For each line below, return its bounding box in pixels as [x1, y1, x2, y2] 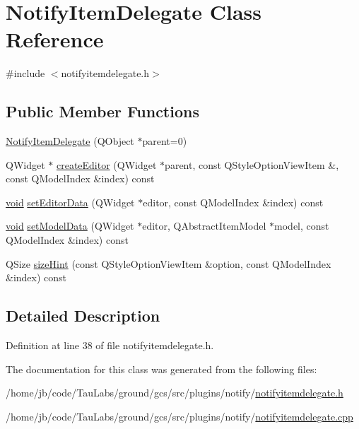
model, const [274, 218, 329, 233]
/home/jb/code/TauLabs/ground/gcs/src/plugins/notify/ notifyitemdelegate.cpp [6, 409, 353, 423]
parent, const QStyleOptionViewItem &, [165, 157, 339, 172]
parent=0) [142, 134, 187, 148]
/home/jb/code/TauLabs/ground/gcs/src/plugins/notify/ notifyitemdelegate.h [6, 385, 343, 400]
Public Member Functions [6, 100, 199, 122]
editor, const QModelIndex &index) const [143, 194, 324, 209]
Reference [6, 25, 104, 54]
